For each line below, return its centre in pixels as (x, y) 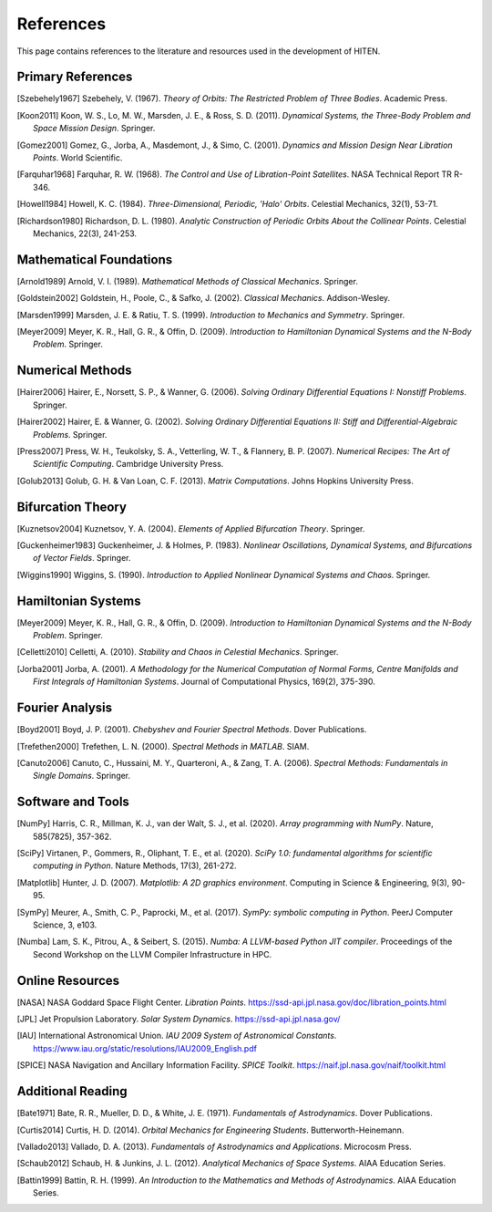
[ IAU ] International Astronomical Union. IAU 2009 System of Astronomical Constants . (177, 1036)
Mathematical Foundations (95, 259)
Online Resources (68, 980)
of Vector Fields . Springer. (82, 558)
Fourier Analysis (65, 708)
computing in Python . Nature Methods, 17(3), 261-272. (135, 865)
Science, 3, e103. (65, 925)
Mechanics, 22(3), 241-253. (85, 233)
